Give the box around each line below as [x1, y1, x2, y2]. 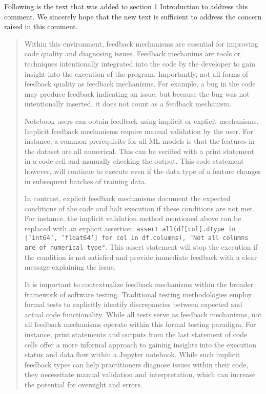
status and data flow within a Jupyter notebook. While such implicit [24, 349, 240, 360]
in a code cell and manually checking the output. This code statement [24, 156, 244, 166]
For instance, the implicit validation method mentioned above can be [24, 213, 241, 224]
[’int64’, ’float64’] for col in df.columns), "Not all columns [24, 234, 249, 242]
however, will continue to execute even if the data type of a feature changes [24, 165, 261, 176]
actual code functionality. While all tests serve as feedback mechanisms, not [24, 309, 262, 319]
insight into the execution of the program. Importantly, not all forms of [24, 68, 249, 79]
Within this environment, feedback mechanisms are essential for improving [24, 38, 259, 49]
